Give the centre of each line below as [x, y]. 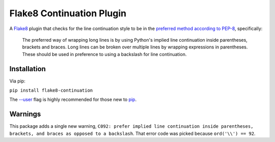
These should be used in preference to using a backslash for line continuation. [104, 54]
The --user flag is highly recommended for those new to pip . [73, 100]
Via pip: [17, 81]
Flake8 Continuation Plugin [68, 13]
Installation [28, 69]
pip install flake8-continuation [51, 91]
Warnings [25, 114]
